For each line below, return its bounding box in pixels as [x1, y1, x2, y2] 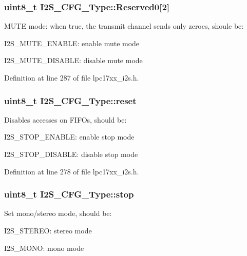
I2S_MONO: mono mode [4, 242, 84, 253]
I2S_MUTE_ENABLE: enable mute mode [4, 37, 140, 48]
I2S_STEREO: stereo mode [4, 225, 92, 235]
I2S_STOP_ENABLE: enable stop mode [4, 131, 135, 142]
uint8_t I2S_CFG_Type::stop [4, 188, 134, 201]
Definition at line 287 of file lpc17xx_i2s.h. [4, 72, 139, 83]
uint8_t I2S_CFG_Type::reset [4, 94, 137, 107]
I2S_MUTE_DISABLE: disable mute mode [4, 55, 143, 66]
